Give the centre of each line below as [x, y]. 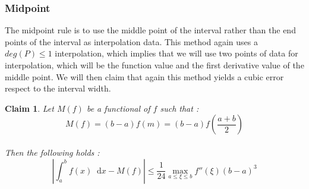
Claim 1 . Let [29, 108]
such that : [179, 108]
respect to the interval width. [58, 88]
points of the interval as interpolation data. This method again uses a [131, 41]
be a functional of [118, 108]
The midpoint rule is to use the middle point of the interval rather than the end [150, 30]
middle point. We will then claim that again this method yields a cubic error [144, 76]
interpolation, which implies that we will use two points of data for [176, 53]
